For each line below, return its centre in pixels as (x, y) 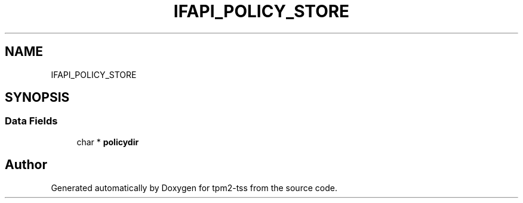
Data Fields (31, 121)
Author (26, 165)
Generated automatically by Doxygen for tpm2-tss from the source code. (194, 188)
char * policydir (108, 142)
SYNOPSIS (37, 98)
